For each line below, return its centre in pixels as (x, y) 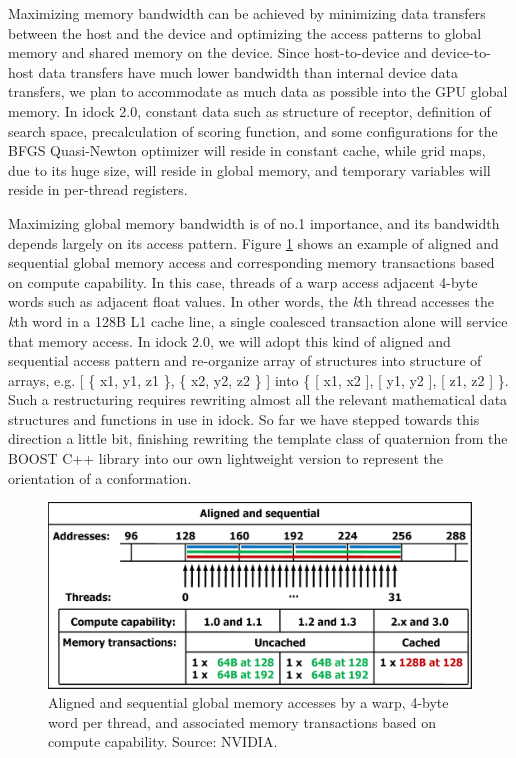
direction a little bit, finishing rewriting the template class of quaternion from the (258, 438)
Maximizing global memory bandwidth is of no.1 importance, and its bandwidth (254, 222)
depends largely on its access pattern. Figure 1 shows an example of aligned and (253, 242)
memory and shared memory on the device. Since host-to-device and (217, 52)
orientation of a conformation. (100, 477)
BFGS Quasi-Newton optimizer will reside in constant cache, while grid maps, (247, 150)
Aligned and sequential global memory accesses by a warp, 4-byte (248, 702)
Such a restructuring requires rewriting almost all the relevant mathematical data (258, 399)
